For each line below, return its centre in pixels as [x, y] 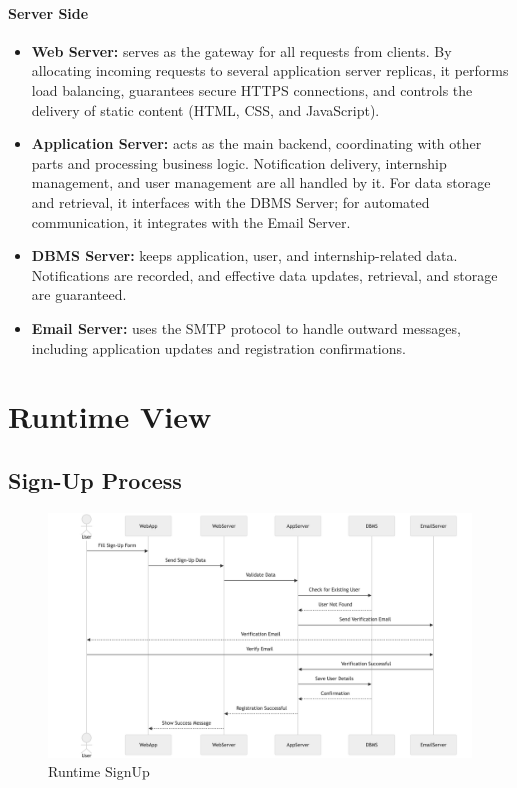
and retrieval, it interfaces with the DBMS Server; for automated [230, 201]
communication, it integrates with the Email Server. [191, 221]
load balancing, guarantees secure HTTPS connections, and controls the [252, 89]
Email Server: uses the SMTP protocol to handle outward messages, [246, 327]
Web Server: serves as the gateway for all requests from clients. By [241, 50]
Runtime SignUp [99, 771]
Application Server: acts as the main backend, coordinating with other [256, 143]
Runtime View [110, 416]
